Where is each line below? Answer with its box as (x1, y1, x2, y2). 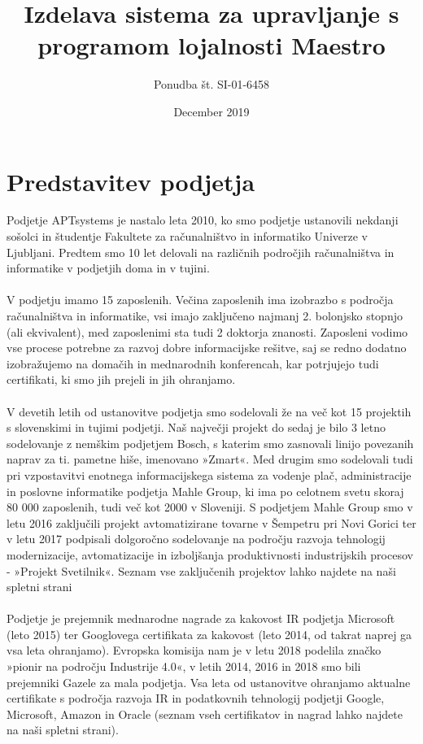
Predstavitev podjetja (7, 164, 255, 198)
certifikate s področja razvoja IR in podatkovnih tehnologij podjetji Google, (7, 690, 385, 707)
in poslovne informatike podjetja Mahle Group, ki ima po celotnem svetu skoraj (7, 482, 404, 499)
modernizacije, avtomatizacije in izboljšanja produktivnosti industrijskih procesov (7, 546, 413, 563)
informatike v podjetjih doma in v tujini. (7, 259, 210, 276)
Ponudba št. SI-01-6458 (153, 76, 270, 93)
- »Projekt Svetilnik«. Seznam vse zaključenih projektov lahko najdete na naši (7, 562, 396, 579)
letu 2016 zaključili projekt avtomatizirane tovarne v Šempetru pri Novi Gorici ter (7, 514, 416, 531)
